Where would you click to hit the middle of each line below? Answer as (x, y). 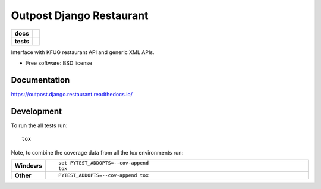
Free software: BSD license (59, 63)
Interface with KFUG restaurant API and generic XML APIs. (83, 52)
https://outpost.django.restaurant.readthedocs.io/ (72, 94)
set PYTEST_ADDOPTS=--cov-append (103, 163)
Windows (28, 165)
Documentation (40, 80)
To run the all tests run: (39, 125)
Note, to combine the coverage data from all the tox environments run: (97, 152)
